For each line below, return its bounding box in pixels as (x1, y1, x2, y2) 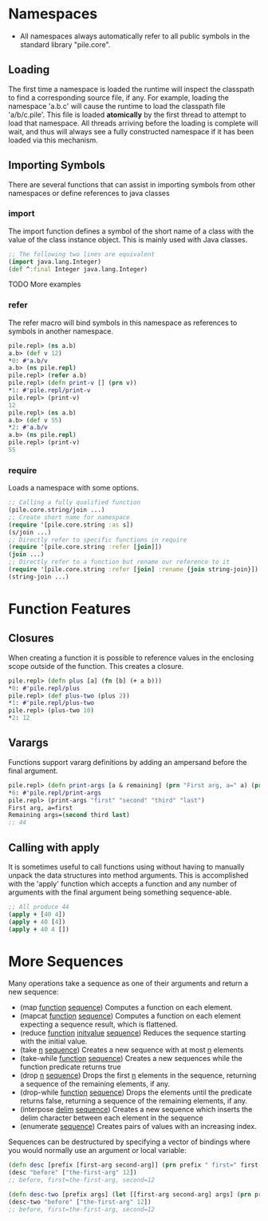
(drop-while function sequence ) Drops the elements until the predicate (19, 1087, 253, 1097)
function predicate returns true (19, 1062, 121, 1072)
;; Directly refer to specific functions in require (8, 535, 187, 544)
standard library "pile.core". (19, 39, 111, 49)
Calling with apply (8, 841, 100, 855)
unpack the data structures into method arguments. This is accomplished (8, 870, 249, 880)
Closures (8, 631, 54, 645)
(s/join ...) (8, 528, 52, 536)
